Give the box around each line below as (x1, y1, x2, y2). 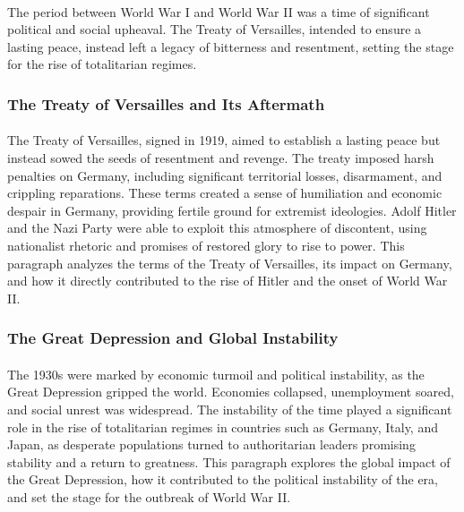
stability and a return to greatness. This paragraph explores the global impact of (7, 452, 451, 471)
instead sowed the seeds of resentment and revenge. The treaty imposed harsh (7, 149, 434, 166)
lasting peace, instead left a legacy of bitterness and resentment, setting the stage (7, 37, 454, 55)
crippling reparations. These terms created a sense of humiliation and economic (7, 183, 443, 202)
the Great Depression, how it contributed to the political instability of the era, (7, 470, 438, 489)
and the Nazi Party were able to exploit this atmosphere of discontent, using (7, 218, 427, 237)
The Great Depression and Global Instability (7, 327, 339, 349)
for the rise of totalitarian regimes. (7, 55, 197, 73)
